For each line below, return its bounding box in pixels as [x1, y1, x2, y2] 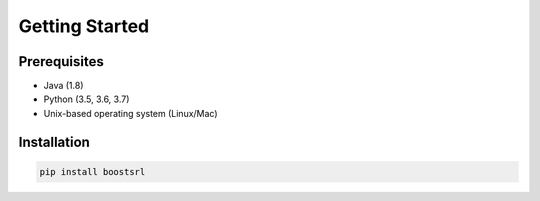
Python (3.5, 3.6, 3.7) [43, 93, 130, 105]
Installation [18, 133, 90, 150]
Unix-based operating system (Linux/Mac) [43, 107, 219, 119]
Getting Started [18, 15, 150, 37]
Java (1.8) [43, 80, 84, 92]
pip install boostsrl [39, 166, 146, 177]
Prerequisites [18, 53, 104, 70]
